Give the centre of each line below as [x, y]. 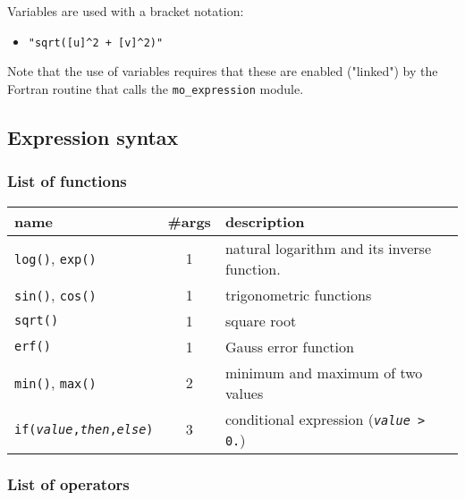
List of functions [67, 181]
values [244, 393]
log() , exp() [55, 258]
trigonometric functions [298, 294]
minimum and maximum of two [324, 372]
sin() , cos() [55, 294]
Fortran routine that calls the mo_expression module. [156, 88]
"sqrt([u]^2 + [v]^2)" [96, 42]
